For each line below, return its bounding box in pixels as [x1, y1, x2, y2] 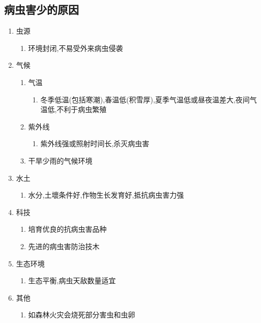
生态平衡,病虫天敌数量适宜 [28, 275, 116, 286]
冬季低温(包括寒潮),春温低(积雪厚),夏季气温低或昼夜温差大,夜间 [40, 94, 250, 104]
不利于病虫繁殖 [56, 104, 107, 115]
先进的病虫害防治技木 [28, 240, 100, 251]
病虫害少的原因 [4, 2, 79, 17]
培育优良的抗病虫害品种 [28, 224, 107, 234]
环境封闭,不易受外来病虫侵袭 [28, 42, 123, 53]
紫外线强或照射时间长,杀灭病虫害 [40, 138, 150, 149]
